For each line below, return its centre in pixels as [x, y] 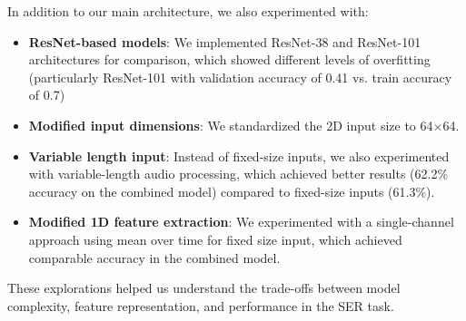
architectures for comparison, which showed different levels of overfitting [229, 59]
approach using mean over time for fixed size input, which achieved [215, 239]
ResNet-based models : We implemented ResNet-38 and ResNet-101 [225, 41]
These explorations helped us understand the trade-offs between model [204, 288]
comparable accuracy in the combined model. [154, 257]
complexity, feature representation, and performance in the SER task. [201, 305]
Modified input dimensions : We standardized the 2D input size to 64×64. [244, 125]
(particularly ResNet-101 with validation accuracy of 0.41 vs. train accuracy [240, 77]
